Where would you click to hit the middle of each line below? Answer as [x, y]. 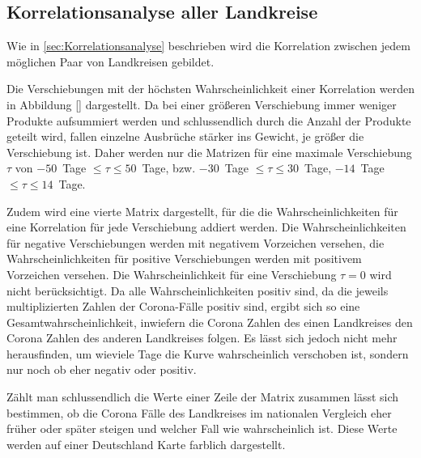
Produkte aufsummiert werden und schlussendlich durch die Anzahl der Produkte [209, 120]
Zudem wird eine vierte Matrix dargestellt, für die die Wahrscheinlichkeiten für [202, 211]
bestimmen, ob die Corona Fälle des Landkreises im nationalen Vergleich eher [199, 412]
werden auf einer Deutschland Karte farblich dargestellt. [146, 444]
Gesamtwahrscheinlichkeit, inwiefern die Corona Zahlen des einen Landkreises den [210, 322]
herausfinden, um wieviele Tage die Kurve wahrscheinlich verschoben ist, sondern [208, 353]
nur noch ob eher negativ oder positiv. [102, 369]
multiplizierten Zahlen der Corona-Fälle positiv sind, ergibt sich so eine [183, 306]
